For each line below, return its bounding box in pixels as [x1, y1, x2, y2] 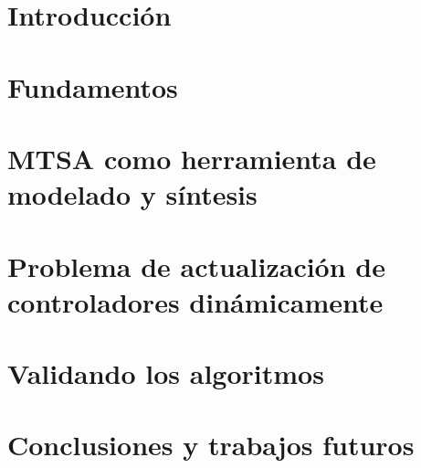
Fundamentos [7, 68, 178, 105]
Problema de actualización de [7, 247, 385, 284]
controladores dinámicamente [7, 282, 384, 320]
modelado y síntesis [7, 175, 258, 213]
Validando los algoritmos [7, 355, 324, 392]
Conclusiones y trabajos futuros [7, 426, 415, 463]
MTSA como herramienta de [7, 139, 376, 176]
